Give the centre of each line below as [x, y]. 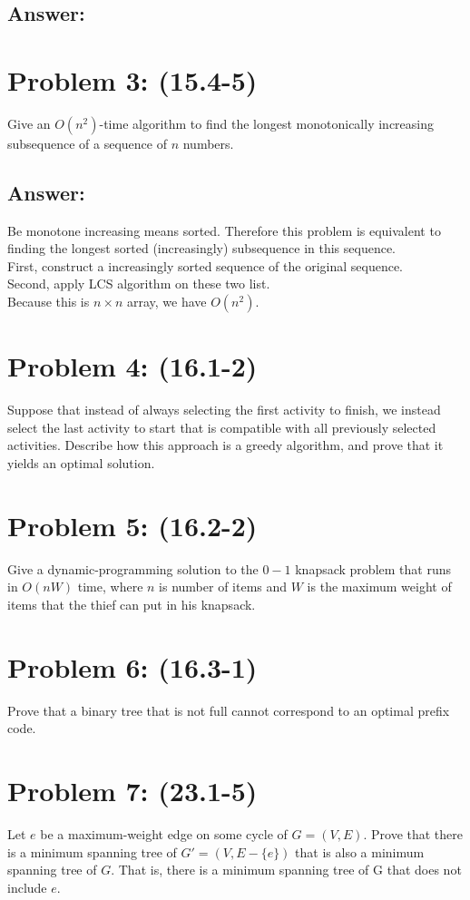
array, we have [166, 302]
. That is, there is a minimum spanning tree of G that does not [286, 870]
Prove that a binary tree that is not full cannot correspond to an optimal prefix [229, 710]
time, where [110, 587]
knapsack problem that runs [373, 568]
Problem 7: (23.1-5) [132, 790]
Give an [29, 123]
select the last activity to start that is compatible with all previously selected [222, 427]
